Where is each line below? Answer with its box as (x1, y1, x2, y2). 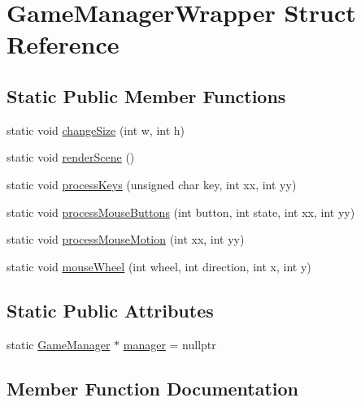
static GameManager (7, 335, 111, 352)
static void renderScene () (7, 149, 135, 166)
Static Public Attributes (7, 297, 214, 322)
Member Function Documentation (7, 375, 299, 400)
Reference (7, 28, 120, 61)
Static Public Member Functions (7, 83, 286, 108)
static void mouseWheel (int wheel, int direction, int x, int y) (7, 257, 311, 274)
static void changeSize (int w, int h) (7, 121, 185, 138)
